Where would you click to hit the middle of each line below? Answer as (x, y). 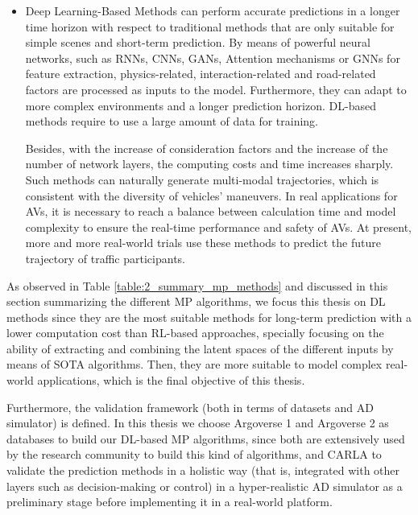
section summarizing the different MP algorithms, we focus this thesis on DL (196, 301)
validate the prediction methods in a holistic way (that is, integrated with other (203, 470)
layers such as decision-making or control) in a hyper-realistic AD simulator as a (205, 486)
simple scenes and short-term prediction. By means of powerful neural (198, 42)
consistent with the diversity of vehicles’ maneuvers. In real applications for (211, 195)
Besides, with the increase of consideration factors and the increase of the (207, 148)
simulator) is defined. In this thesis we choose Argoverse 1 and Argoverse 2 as (198, 423)
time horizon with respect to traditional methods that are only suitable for (210, 26)
